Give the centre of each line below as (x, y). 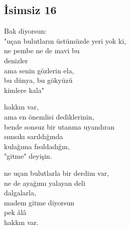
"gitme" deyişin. (28, 156)
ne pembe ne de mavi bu (42, 50)
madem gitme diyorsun (39, 202)
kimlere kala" (24, 90)
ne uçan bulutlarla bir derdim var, (57, 173)
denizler (16, 60)
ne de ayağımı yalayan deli (45, 183)
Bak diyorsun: (26, 31)
